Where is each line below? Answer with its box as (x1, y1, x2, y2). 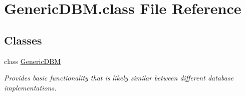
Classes (4, 32, 42, 47)
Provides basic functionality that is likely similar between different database (4, 72, 234, 83)
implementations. (4, 82, 57, 92)
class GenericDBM (4, 55, 61, 66)
